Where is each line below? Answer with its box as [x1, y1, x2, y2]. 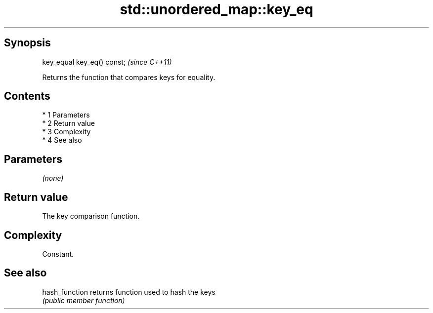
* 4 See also [42, 136, 82, 145]
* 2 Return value [42, 119, 95, 128]
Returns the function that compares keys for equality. [42, 73, 216, 81]
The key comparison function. [42, 212, 140, 221]
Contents [4, 90, 50, 103]
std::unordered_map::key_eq [120, 1, 313, 18]
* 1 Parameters [42, 111, 90, 119]
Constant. [42, 249, 74, 258]
